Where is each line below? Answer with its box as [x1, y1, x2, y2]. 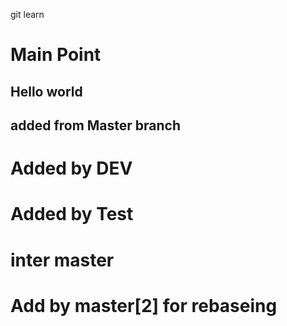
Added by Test [10, 203, 134, 226]
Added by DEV [10, 157, 133, 180]
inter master [10, 249, 115, 271]
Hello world [10, 83, 83, 100]
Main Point [10, 44, 102, 66]
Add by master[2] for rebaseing [10, 294, 278, 317]
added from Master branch [10, 117, 182, 134]
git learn [10, 9, 45, 20]
